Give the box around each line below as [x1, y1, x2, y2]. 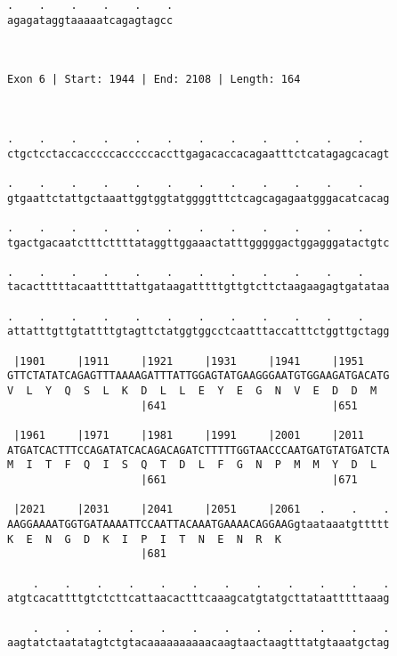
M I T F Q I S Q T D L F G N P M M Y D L [7, 458, 377, 472]
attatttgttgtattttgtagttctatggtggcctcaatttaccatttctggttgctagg [7, 325, 390, 338]
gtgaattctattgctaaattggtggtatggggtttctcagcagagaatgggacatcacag [7, 191, 390, 205]
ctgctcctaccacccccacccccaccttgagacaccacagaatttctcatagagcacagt [7, 147, 390, 160]
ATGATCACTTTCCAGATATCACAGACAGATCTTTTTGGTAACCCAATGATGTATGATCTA [7, 443, 390, 457]
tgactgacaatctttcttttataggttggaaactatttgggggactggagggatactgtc [7, 236, 390, 249]
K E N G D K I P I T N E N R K [7, 532, 281, 546]
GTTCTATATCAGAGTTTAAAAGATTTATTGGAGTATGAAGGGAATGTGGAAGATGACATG [7, 369, 390, 383]
